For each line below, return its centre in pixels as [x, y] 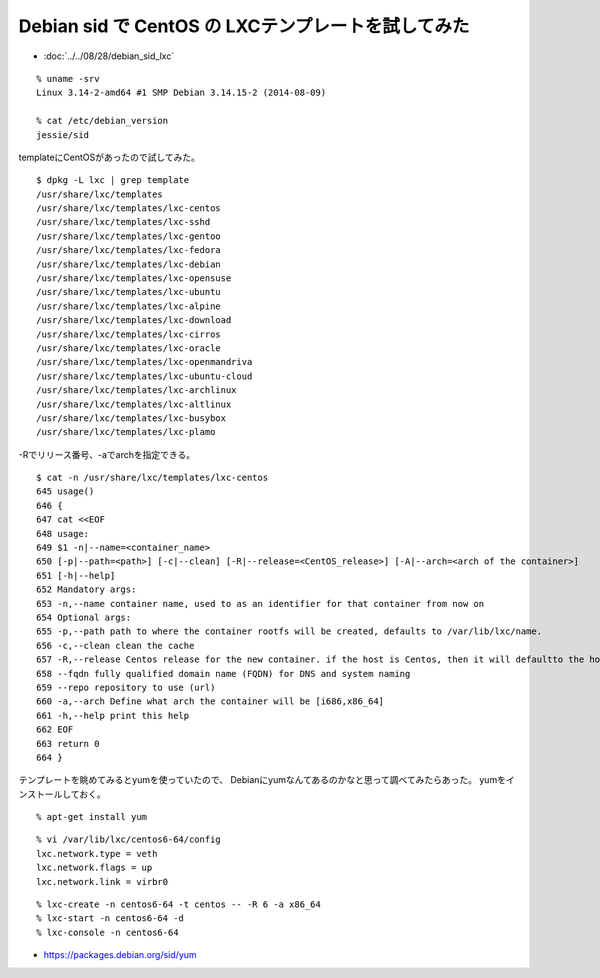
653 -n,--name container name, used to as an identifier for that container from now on [260, 603]
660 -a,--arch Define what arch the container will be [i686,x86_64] [210, 701]
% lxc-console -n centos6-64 [107, 932]
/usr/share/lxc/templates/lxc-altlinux [134, 404]
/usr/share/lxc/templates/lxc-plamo [126, 432]
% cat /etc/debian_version [102, 121]
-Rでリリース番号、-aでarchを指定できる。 [106, 454]
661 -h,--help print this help [113, 715]
